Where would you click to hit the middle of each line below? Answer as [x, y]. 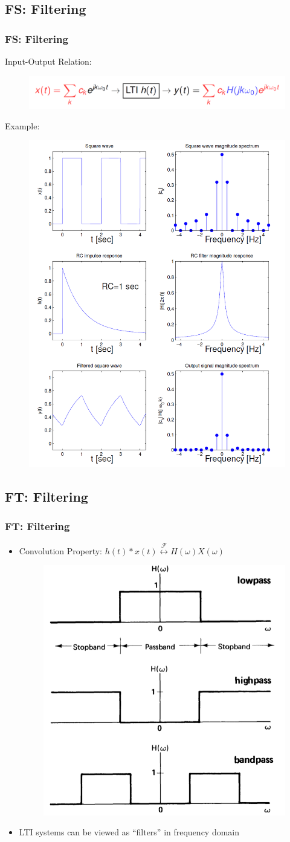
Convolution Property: [60, 550]
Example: [22, 125]
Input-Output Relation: [48, 61]
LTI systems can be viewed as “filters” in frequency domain [129, 832]
